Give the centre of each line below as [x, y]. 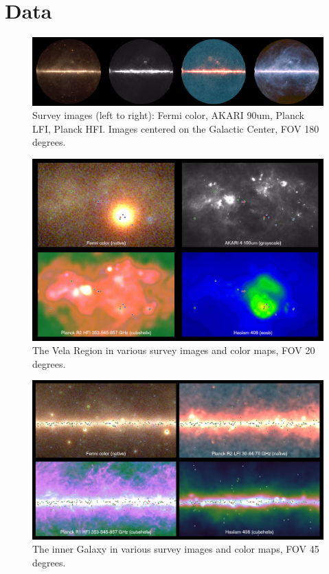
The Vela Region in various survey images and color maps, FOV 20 [174, 350]
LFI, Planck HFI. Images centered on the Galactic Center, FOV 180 [176, 128]
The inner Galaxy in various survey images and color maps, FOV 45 [176, 549]
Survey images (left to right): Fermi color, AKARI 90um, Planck [168, 115]
